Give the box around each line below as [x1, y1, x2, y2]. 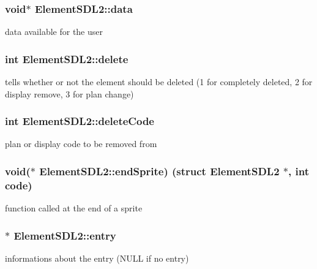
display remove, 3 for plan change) [5, 87, 134, 100]
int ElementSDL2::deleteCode [5, 113, 154, 129]
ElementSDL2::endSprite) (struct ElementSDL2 [39, 163, 280, 178]
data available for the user [5, 25, 103, 38]
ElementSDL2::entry [13, 227, 116, 243]
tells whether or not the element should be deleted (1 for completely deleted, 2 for [5, 75, 313, 88]
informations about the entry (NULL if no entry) [5, 251, 189, 264]
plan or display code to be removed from [5, 137, 157, 150]
